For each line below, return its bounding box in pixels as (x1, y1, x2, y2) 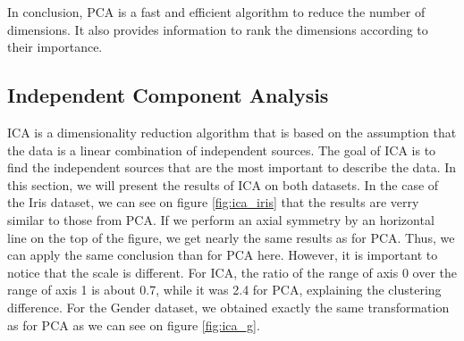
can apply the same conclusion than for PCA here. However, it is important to (7, 245, 438, 264)
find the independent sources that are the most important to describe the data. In (7, 158, 457, 177)
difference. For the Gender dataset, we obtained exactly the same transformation (7, 297, 450, 316)
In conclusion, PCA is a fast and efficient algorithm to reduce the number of (7, 3, 426, 21)
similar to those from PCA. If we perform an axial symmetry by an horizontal (7, 210, 434, 229)
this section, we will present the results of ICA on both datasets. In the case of (7, 175, 439, 194)
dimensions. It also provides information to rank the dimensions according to (7, 20, 428, 38)
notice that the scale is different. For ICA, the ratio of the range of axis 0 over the (7, 262, 458, 281)
